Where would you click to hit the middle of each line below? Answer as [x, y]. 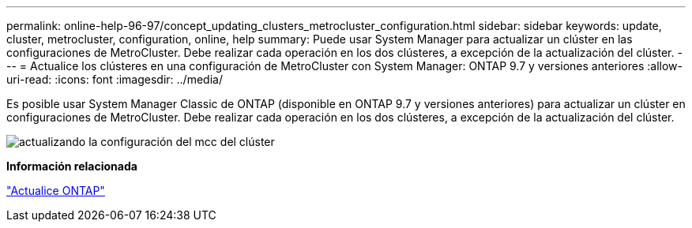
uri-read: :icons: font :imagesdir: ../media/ [115, 79]
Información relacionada [72, 166]
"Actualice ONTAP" [56, 191]
